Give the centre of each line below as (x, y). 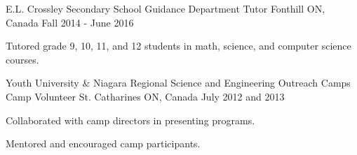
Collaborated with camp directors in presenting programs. (130, 120)
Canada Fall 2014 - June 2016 (70, 22)
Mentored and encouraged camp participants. (103, 143)
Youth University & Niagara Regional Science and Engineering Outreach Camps (178, 83)
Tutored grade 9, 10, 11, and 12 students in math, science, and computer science (178, 46)
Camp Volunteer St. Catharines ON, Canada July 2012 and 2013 (145, 96)
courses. (22, 59)
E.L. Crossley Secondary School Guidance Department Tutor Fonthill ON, (166, 8)
